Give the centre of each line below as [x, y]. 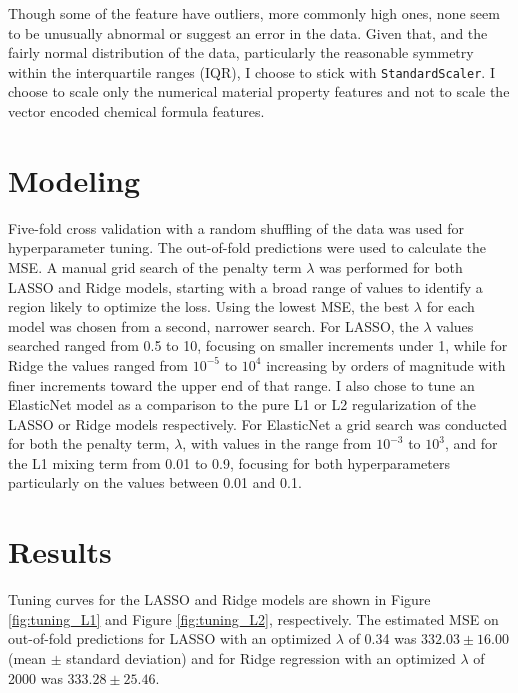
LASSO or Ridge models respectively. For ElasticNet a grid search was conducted [258, 423]
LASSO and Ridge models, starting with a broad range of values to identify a [245, 286]
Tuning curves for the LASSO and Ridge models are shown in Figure [219, 599]
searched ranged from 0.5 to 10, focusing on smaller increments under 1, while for [258, 345]
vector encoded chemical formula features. [136, 111]
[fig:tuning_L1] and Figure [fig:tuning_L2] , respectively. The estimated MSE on [253, 618]
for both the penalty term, [89, 443]
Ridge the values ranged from [98, 364]
